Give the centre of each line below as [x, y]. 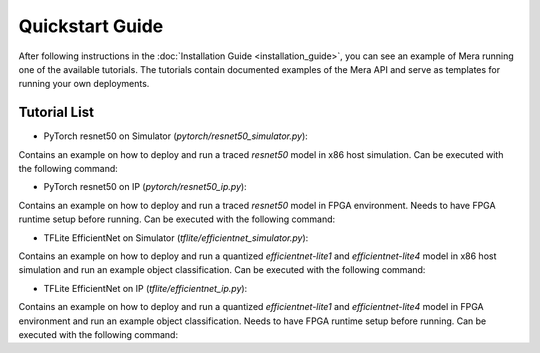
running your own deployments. [84, 84]
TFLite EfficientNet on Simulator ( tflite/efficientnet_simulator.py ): [176, 237]
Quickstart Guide [91, 26]
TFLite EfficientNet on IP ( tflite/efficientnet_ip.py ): [145, 288]
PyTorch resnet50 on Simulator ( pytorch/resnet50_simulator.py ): [176, 136]
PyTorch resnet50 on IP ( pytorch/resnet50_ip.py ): [145, 187]
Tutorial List [56, 112]
